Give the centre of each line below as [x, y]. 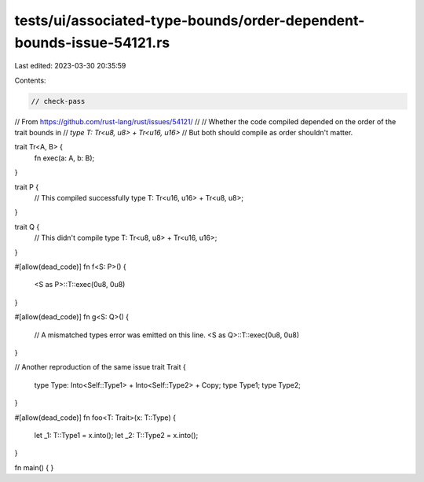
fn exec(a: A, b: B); [64, 158]
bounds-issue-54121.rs [92, 42]
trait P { [27, 187]
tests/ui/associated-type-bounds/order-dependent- [190, 20]
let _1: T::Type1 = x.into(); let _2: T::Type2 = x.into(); [116, 435]
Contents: [30, 80]
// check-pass [58, 101]
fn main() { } [34, 467]
